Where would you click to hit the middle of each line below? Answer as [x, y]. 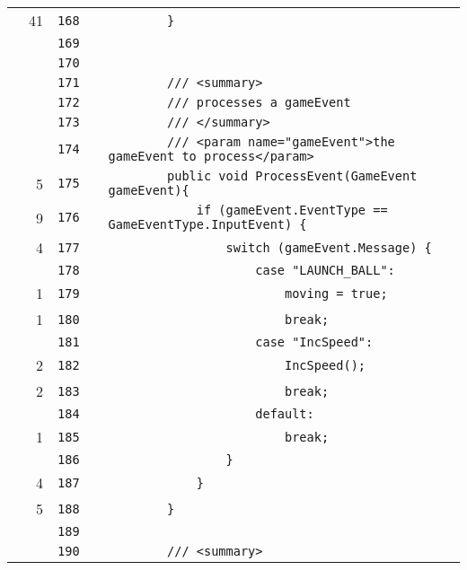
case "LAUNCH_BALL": [325, 270]
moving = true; [336, 293]
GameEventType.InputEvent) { [207, 224]
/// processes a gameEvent [259, 102]
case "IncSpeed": [314, 342]
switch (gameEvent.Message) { [329, 247]
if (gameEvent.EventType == [292, 210]
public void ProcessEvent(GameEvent [292, 176]
